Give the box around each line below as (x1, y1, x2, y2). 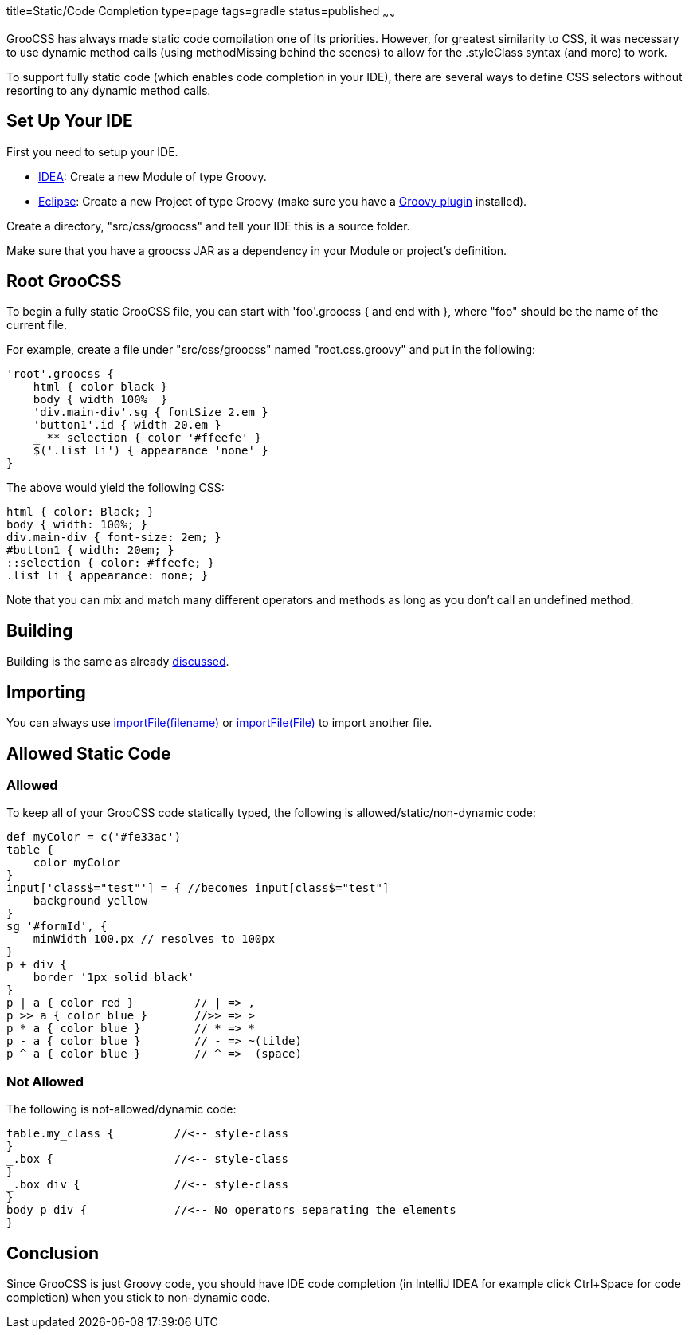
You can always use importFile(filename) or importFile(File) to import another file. (6, 716, 433, 730)
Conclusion (6, 1243, 100, 1263)
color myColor (33, 856, 121, 870)
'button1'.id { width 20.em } (33, 418, 221, 432)
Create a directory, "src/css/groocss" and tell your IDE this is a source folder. (6, 218, 410, 233)
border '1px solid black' (33, 971, 195, 984)
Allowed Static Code (6, 743, 171, 764)
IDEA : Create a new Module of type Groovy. (38, 169, 267, 183)
